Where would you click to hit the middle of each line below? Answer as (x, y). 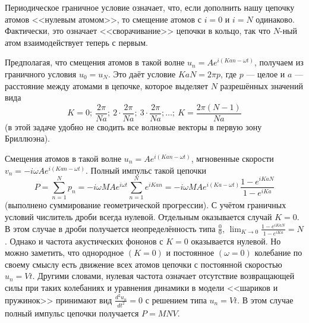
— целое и (266, 73)
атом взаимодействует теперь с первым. (76, 42)
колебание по (278, 253)
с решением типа (176, 300)
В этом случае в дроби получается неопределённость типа (110, 228)
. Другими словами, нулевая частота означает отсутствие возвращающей (163, 276)
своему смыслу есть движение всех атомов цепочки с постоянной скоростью (144, 264)
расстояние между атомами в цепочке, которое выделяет (107, 85)
